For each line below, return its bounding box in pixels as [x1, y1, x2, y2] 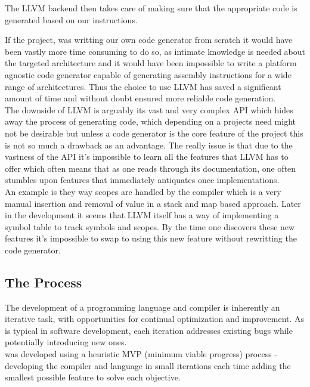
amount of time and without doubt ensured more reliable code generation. [5, 92, 276, 104]
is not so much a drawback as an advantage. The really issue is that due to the [5, 138, 293, 151]
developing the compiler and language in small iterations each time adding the [5, 359, 291, 371]
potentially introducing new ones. [5, 336, 127, 348]
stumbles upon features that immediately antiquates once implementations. [5, 174, 280, 186]
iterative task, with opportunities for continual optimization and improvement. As [5, 312, 305, 325]
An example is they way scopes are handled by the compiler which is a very [5, 185, 281, 197]
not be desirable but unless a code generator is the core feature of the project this [5, 126, 303, 139]
